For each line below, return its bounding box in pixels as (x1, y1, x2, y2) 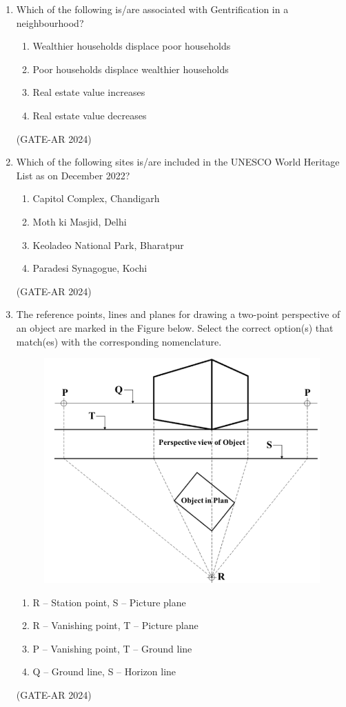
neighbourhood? (16, 15, 84, 30)
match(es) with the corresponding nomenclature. (16, 334, 222, 348)
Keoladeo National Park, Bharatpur (32, 237, 184, 252)
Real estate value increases (32, 85, 145, 99)
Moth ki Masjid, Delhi (32, 214, 127, 228)
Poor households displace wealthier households (32, 61, 229, 76)
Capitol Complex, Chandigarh (32, 191, 160, 206)
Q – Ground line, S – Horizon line (32, 664, 176, 679)
